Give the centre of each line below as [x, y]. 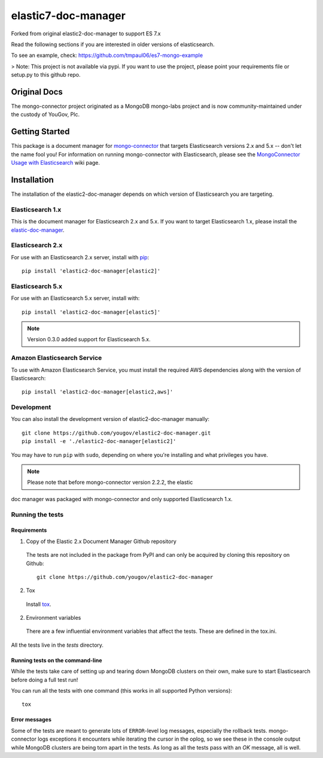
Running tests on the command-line [57, 660]
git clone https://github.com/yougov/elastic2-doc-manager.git [116, 433]
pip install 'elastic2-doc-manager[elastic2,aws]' [97, 392]
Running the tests [37, 514]
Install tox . [39, 604]
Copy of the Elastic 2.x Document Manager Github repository [101, 541]
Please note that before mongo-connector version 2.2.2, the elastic [110, 483]
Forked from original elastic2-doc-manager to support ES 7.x [86, 34]
